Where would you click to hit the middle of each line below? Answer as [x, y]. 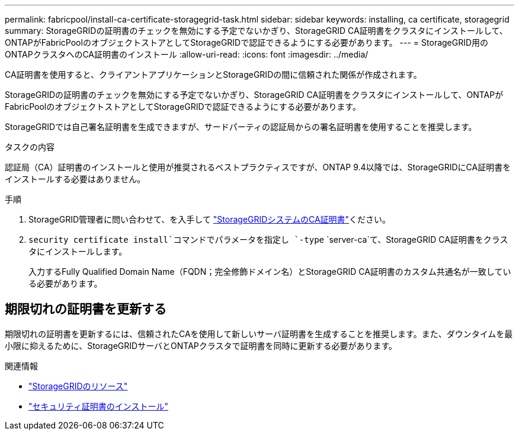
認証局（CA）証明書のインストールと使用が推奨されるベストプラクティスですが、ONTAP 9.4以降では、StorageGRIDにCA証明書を [258, 167]
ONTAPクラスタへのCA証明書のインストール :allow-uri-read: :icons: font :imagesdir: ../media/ [187, 54]
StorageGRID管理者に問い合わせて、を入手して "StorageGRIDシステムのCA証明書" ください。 [210, 219]
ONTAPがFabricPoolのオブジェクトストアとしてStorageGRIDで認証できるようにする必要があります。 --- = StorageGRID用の [247, 42]
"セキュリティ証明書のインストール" [98, 406]
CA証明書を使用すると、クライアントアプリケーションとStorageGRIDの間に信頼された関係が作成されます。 [213, 74]
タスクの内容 [30, 147]
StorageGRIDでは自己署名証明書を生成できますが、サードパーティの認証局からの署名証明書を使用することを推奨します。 [241, 127]
